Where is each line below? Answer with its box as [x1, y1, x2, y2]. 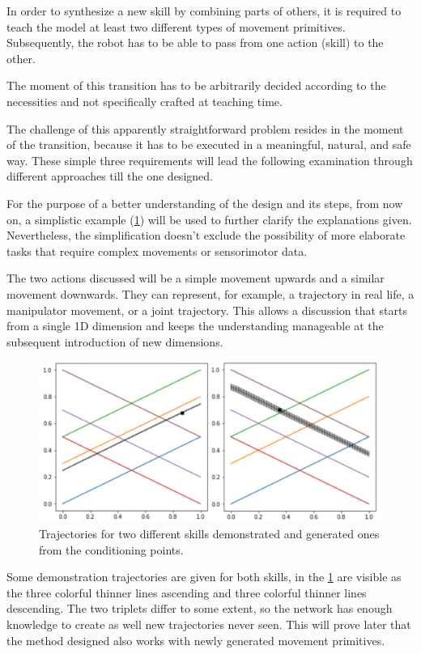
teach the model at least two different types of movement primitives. [6, 18, 346, 35]
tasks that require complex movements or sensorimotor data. [6, 242, 308, 259]
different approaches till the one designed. [6, 168, 213, 185]
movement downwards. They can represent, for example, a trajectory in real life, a [6, 285, 415, 302]
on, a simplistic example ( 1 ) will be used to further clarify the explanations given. [6, 210, 412, 227]
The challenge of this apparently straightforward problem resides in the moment [6, 120, 404, 137]
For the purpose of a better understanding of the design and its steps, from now [6, 194, 403, 211]
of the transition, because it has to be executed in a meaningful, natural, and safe [6, 136, 411, 153]
